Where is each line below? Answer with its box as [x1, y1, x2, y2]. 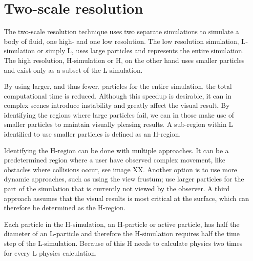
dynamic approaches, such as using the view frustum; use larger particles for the [4, 174, 244, 184]
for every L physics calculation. [4, 247, 97, 258]
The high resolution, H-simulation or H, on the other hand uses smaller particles [4, 55, 245, 65]
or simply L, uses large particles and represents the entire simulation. [37, 45, 244, 56]
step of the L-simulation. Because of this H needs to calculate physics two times [4, 238, 243, 248]
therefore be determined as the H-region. [4, 202, 126, 213]
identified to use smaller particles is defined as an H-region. [4, 129, 181, 139]
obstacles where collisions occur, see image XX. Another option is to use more [4, 164, 237, 174]
